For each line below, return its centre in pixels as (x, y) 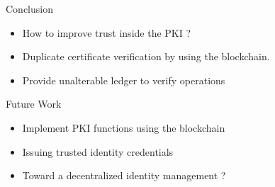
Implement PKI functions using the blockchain (124, 127)
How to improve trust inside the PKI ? (107, 32)
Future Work (34, 104)
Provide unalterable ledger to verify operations (124, 80)
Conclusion (29, 8)
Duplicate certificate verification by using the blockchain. (146, 56)
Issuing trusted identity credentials (98, 151)
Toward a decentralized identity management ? (124, 175)
